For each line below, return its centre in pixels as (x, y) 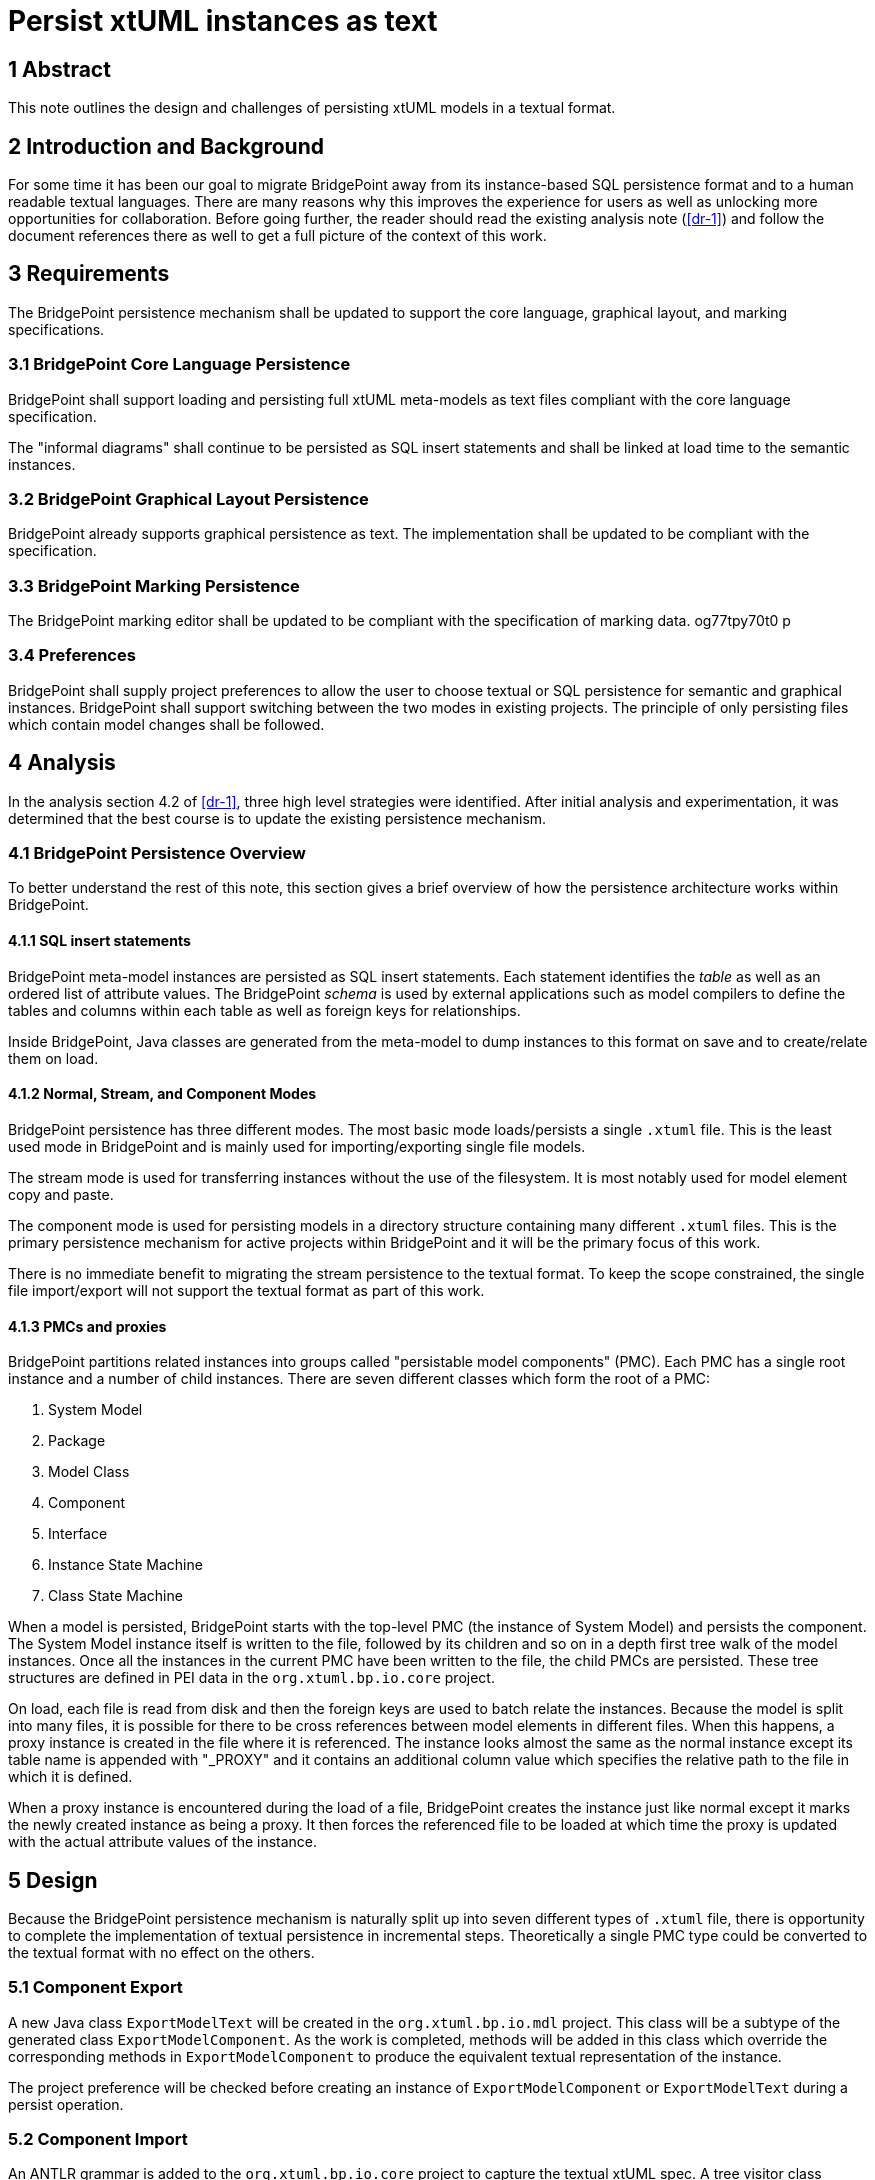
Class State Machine (115, 1596)
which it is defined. (70, 1777)
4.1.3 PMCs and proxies (87, 1326)
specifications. (56, 329)
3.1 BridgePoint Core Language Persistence (179, 364)
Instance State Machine (125, 1565)
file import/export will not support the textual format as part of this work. (246, 1290)
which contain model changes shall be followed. (166, 724)
